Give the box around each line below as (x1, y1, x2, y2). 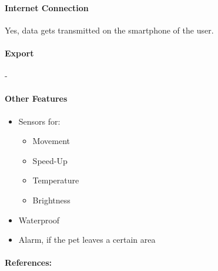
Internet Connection (5, 1, 89, 14)
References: (5, 256, 52, 269)
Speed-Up (32, 154, 68, 166)
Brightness (32, 193, 71, 206)
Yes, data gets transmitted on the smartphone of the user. (5, 24, 214, 36)
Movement (32, 135, 70, 147)
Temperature (32, 174, 79, 186)
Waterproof (18, 213, 60, 226)
